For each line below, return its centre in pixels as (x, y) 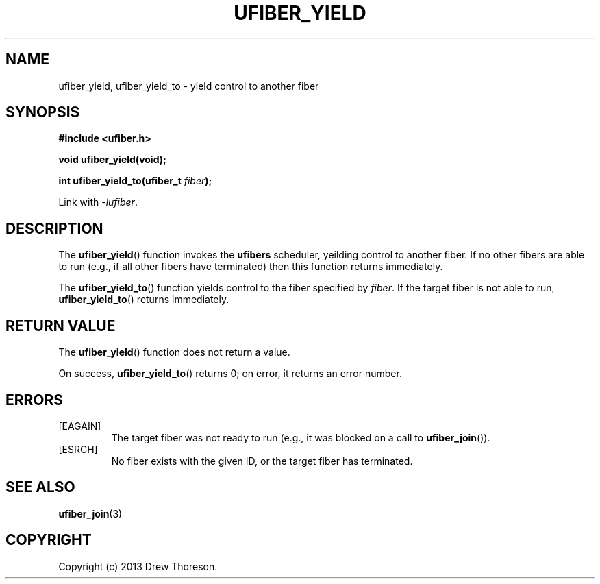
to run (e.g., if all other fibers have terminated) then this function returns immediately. (251, 267)
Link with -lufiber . (98, 202)
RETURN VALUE (61, 326)
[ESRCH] (78, 449)
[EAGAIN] (80, 426)
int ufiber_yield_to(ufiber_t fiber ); (135, 181)
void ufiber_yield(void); (112, 160)
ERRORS (35, 400)
